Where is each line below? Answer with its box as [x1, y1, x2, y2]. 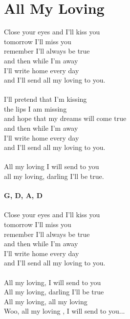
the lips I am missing [4, 103, 67, 114]
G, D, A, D [4, 190, 43, 201]
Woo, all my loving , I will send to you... [4, 306, 125, 316]
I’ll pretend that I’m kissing [4, 94, 87, 104]
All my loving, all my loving [4, 296, 87, 306]
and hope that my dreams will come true [4, 113, 127, 123]
